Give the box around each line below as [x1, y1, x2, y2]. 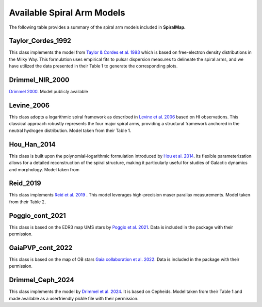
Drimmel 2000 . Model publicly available [9, 89, 88, 95]
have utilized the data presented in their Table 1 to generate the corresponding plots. [9, 63, 178, 69]
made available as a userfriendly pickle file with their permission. [9, 295, 139, 301]
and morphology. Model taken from [9, 166, 80, 172]
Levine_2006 [9, 101, 50, 109]
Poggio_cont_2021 [9, 211, 66, 220]
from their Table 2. [9, 199, 46, 205]
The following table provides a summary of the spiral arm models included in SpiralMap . [9, 24, 186, 30]
